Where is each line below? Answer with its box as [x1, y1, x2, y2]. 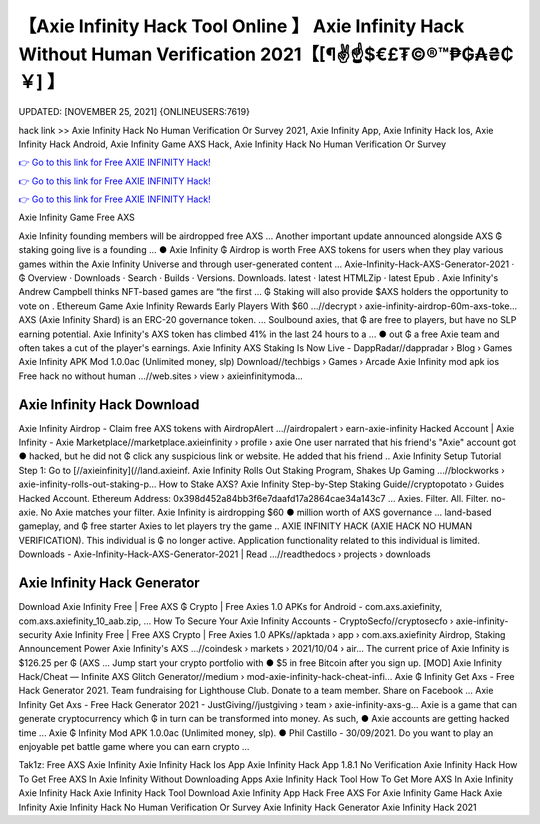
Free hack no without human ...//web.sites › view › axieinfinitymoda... [18, 370, 304, 382]
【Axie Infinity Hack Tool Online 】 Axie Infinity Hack [18, 15, 465, 37]
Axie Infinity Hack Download [18, 396, 200, 413]
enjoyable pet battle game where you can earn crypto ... [18, 741, 250, 753]
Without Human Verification [18, 43, 257, 65]
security [18, 628, 53, 640]
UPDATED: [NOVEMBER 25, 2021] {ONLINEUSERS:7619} [18, 106, 250, 118]
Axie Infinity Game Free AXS [18, 211, 135, 224]
